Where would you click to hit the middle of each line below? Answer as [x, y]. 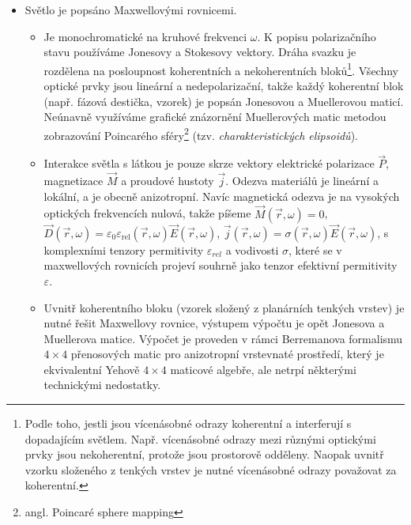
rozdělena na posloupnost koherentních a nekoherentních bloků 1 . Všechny [221, 69]
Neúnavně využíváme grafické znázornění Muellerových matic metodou [215, 117]
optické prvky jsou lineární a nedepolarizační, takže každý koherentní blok [224, 86]
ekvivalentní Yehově [92, 369]
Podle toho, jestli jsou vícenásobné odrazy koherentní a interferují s [188, 423]
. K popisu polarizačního [317, 36]
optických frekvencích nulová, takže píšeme [147, 213]
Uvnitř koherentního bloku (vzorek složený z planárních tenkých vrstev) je [224, 307]
